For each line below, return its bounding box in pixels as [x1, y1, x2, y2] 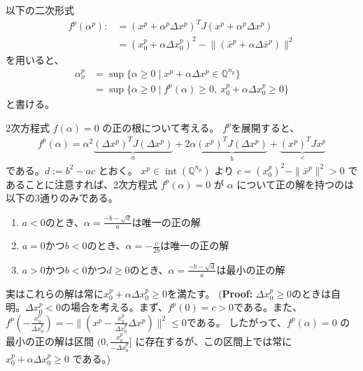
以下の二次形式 [6, 3, 74, 17]
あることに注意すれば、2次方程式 [6, 176, 157, 191]
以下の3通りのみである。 [6, 190, 118, 205]
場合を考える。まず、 [71, 300, 168, 314]
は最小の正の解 [216, 262, 285, 276]
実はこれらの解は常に [6, 286, 104, 300]
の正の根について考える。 [102, 120, 220, 134]
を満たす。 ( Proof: [166, 286, 253, 300]
